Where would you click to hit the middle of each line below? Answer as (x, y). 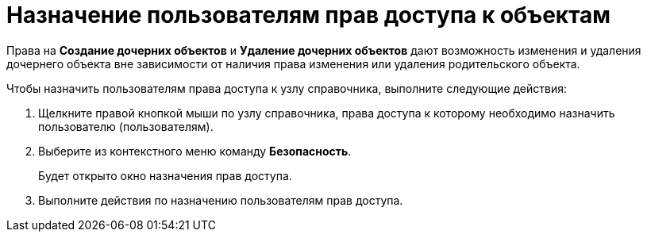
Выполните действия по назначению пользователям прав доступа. (221, 200)
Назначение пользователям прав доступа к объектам (309, 15)
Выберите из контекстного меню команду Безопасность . (195, 151)
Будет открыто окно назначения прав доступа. (165, 175)
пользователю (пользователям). (126, 126)
